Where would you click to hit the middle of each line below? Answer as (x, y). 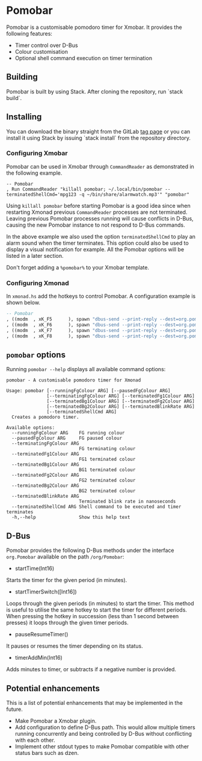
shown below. (23, 302)
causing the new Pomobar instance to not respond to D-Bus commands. (96, 225)
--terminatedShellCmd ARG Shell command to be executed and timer (96, 507)
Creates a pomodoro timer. (45, 417)
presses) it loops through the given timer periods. (67, 623)
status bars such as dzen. (47, 753)
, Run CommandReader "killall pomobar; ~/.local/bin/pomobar (84, 189)
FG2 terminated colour (107, 481)
